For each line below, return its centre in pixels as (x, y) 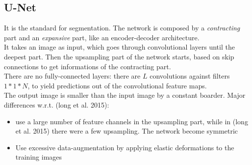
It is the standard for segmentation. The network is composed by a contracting (122, 28)
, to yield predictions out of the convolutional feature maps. (117, 85)
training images (39, 157)
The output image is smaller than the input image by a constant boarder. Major (125, 95)
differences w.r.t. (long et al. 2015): (57, 104)
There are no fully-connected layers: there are (72, 76)
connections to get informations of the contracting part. (88, 66)
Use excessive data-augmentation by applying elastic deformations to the (125, 147)
